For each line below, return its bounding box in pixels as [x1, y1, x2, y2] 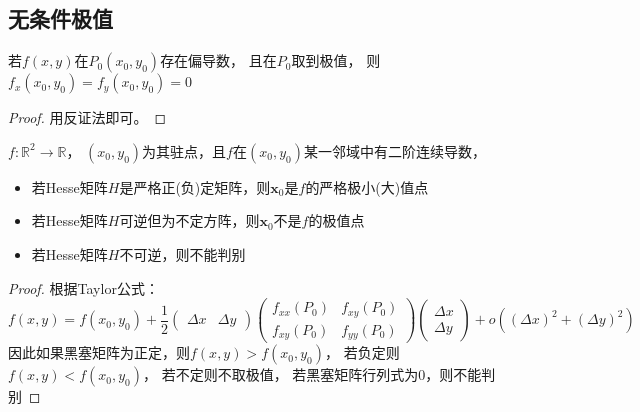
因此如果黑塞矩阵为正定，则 [8, 342, 190, 363]
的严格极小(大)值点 [305, 176, 429, 197]
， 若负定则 [324, 342, 400, 363]
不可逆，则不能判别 [119, 243, 246, 264]
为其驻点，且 [142, 140, 227, 161]
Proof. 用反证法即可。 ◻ [8, 107, 167, 128]
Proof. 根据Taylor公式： [8, 277, 159, 298]
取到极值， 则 [291, 50, 381, 71]
